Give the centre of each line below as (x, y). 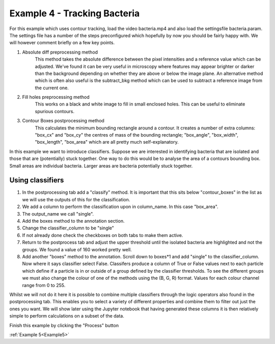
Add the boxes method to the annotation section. (73, 221)
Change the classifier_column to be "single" (68, 228)
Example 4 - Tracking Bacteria (75, 13)
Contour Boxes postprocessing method (63, 121)
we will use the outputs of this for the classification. (76, 199)
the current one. (52, 88)
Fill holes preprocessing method (56, 97)
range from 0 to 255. (44, 285)
